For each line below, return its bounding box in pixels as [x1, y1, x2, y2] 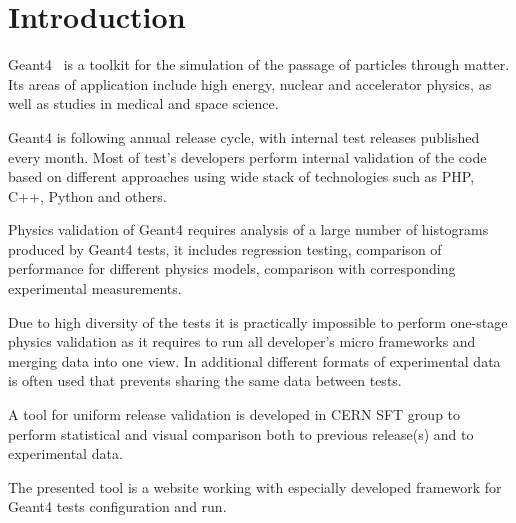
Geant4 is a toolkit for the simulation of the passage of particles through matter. [8, 54, 510, 75]
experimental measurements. [8, 278, 182, 299]
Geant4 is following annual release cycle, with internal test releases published [8, 126, 480, 147]
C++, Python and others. [8, 185, 167, 206]
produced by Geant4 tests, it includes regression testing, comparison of [8, 238, 442, 259]
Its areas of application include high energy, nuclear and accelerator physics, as [8, 73, 492, 94]
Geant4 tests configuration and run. [8, 496, 227, 517]
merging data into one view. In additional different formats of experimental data [8, 350, 501, 371]
